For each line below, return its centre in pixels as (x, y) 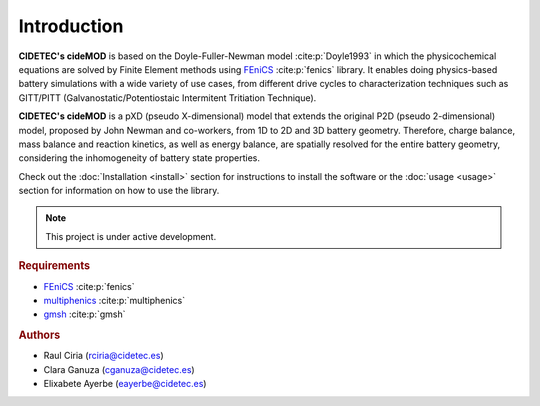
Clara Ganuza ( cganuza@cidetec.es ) (119, 369)
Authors (39, 335)
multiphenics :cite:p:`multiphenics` (114, 300)
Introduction (71, 26)
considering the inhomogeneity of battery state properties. (139, 158)
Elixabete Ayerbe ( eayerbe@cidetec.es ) (125, 384)
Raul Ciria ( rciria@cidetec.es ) (103, 356)
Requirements (54, 266)
